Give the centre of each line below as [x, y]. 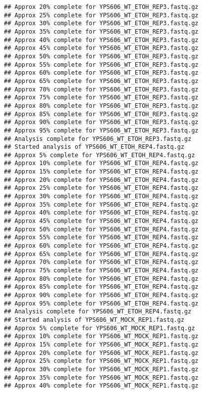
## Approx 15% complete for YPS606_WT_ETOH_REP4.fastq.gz [101, 172]
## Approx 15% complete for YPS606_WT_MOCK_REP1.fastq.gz [101, 344]
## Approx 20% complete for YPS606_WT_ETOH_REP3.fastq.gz [101, 7]
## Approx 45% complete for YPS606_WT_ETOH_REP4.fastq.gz [101, 221]
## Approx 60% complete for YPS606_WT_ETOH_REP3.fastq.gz [101, 73]
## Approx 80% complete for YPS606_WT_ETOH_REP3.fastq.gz [101, 106]
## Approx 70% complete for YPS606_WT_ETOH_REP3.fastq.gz [101, 89]
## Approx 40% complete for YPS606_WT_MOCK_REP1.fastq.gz [101, 386]
